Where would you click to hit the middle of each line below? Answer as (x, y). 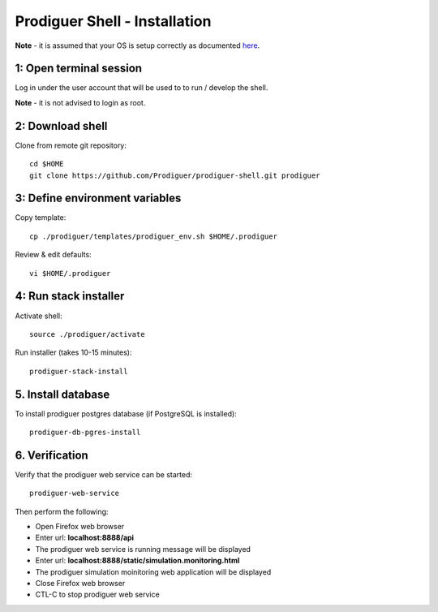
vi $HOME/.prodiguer (70, 273)
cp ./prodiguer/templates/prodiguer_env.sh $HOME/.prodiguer (153, 236)
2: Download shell (61, 126)
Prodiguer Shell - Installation (113, 21)
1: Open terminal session (78, 69)
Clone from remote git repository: (71, 145)
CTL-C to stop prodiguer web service (97, 595)
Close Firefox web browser (80, 584)
